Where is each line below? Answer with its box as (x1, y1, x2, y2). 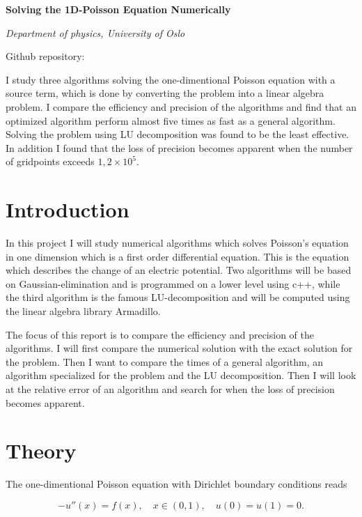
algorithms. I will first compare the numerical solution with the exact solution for (6, 341, 353, 355)
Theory (6, 436, 77, 465)
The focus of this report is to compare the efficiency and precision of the (6, 327, 314, 341)
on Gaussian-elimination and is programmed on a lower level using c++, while (6, 276, 340, 291)
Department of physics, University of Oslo (6, 25, 185, 40)
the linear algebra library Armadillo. (6, 304, 161, 318)
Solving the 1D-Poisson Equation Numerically (6, 2, 231, 16)
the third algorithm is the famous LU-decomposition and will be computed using (6, 290, 350, 304)
